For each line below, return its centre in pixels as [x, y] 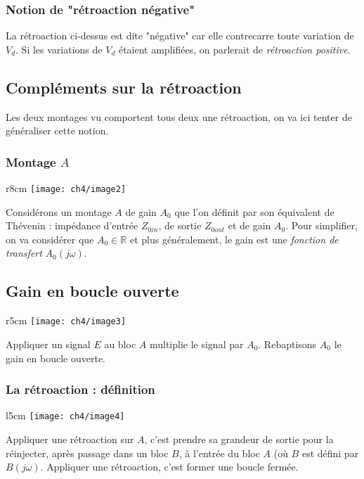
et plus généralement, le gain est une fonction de [234, 239]
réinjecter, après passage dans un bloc [87, 453]
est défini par [330, 453]
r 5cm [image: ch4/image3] [66, 320]
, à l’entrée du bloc [219, 453]
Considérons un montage [59, 211]
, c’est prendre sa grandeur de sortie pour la [239, 439]
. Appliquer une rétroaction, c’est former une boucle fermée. [169, 467]
